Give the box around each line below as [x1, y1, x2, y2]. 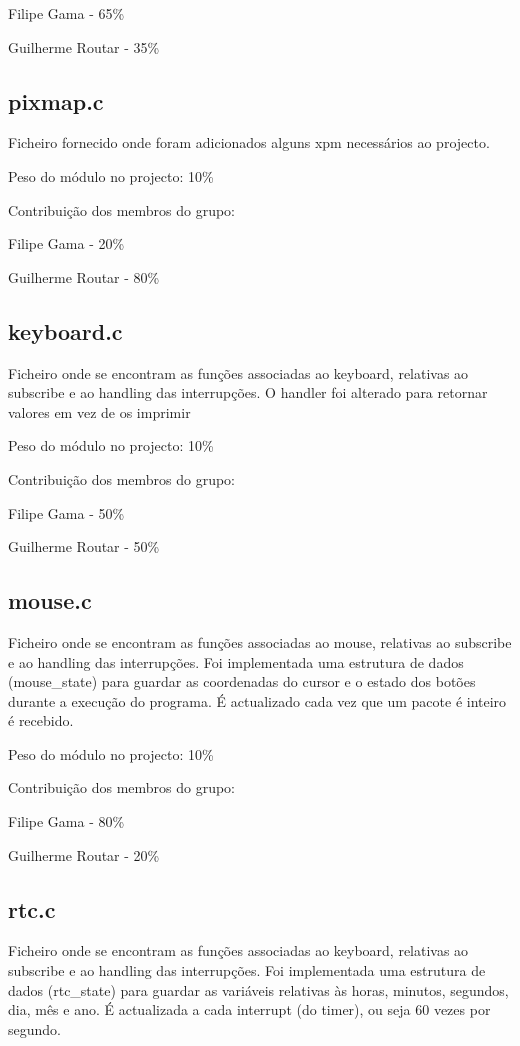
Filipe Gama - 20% [8, 233, 125, 254]
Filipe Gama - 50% [8, 502, 125, 523]
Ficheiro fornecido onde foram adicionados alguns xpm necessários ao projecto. [8, 132, 490, 153]
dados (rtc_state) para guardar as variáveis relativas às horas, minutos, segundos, [8, 979, 509, 1000]
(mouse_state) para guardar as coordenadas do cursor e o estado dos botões [8, 671, 476, 692]
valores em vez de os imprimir [8, 401, 191, 422]
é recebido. [8, 710, 74, 731]
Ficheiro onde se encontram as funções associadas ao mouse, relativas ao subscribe [8, 631, 512, 652]
